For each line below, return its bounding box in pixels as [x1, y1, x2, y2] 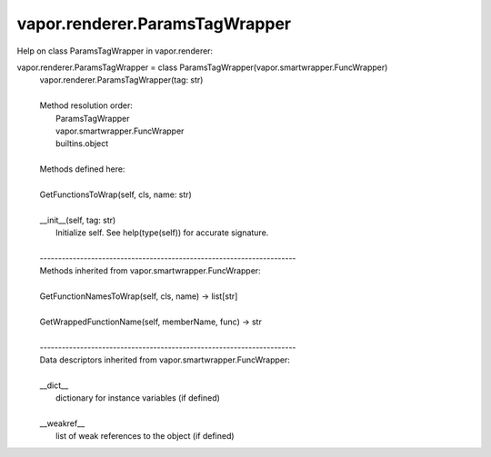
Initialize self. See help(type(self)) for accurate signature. [55, 227, 269, 238]
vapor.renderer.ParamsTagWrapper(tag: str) [39, 75, 204, 85]
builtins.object [55, 138, 109, 149]
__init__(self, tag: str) [39, 214, 116, 225]
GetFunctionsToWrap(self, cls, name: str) [39, 189, 193, 200]
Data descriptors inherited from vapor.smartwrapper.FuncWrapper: [39, 354, 291, 365]
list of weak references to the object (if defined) [55, 431, 235, 442]
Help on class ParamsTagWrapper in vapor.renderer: [16, 45, 214, 56]
